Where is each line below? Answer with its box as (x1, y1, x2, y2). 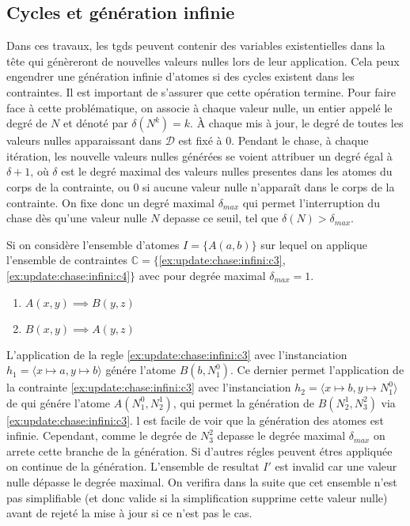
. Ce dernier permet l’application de (230, 361, 404, 378)
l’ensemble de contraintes (6, 252, 128, 268)
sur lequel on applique (260, 236, 367, 252)
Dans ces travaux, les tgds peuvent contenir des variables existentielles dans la (6, 37, 385, 54)
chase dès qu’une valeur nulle (6, 210, 147, 226)
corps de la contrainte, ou (6, 178, 130, 195)
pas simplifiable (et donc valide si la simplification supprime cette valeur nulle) (6, 489, 388, 505)
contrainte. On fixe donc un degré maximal (6, 194, 214, 210)
